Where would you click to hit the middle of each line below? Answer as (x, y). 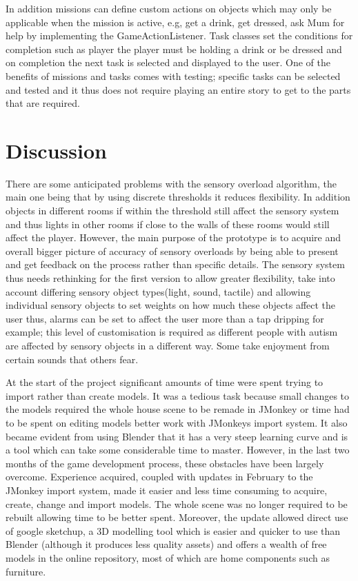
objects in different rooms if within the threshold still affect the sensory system (172, 211)
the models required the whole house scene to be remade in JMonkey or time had (178, 409)
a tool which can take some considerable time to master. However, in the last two (178, 450)
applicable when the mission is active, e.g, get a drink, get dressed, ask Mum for (175, 22)
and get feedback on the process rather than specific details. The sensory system (175, 264)
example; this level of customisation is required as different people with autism (172, 332)
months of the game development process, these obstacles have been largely (165, 463)
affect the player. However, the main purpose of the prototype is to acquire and (173, 237)
